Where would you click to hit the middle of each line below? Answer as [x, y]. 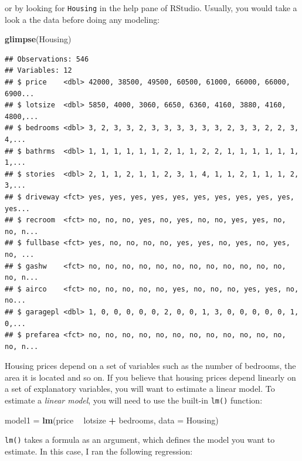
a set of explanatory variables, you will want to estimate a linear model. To [140, 389]
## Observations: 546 [47, 59]
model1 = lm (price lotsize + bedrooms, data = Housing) [112, 420]
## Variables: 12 [38, 71]
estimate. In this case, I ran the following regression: [99, 451]
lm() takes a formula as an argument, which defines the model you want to [140, 440]
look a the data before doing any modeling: [82, 19]
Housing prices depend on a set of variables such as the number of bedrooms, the [150, 366]
